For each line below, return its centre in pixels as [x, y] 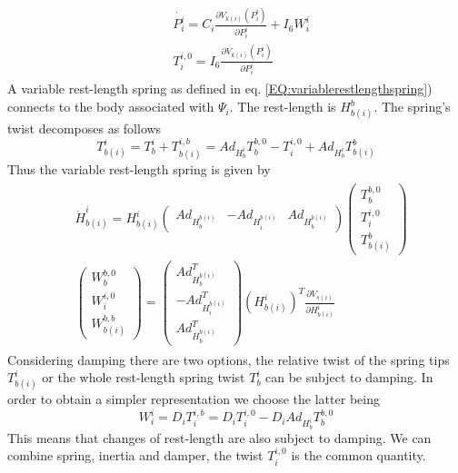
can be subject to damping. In [349, 377]
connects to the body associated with [111, 107]
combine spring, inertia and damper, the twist [135, 455]
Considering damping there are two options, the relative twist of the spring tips [229, 359]
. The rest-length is [283, 107]
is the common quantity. [358, 455]
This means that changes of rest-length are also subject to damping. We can [219, 437]
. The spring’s [412, 107]
